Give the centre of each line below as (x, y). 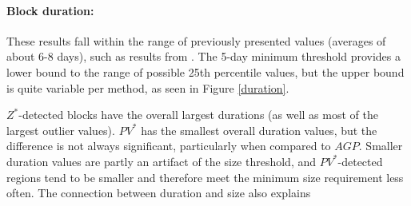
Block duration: (50, 10)
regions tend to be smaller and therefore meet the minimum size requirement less (205, 177)
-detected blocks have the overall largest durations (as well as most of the (198, 115)
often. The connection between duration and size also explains (159, 193)
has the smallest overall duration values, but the (259, 130)
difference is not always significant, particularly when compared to (169, 146)
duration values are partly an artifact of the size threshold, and (162, 161)
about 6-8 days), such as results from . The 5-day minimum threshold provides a (204, 56)
